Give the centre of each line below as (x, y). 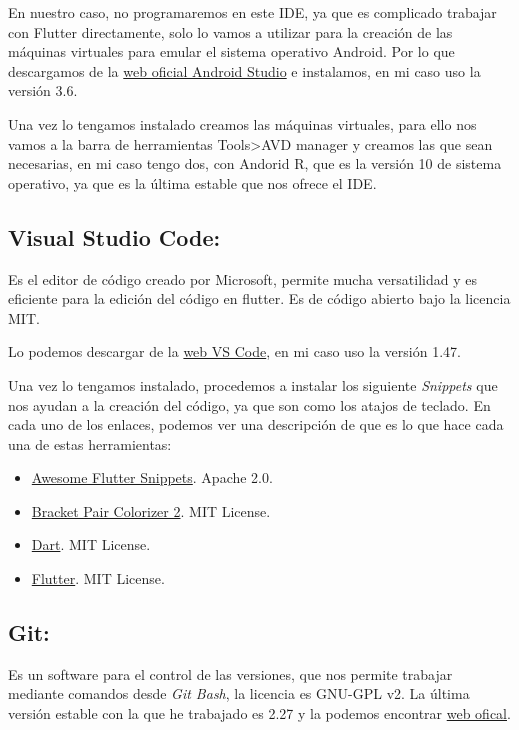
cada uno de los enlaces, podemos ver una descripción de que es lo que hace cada (256, 424)
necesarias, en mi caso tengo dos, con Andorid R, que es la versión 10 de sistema (255, 163)
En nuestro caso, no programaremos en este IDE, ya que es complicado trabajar (252, 12)
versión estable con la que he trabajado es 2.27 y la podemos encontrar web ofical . (259, 713)
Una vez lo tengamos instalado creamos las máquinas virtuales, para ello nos (242, 123)
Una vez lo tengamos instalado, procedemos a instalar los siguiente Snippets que (253, 384)
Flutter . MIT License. (98, 578)
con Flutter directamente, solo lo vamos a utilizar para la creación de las (230, 31)
